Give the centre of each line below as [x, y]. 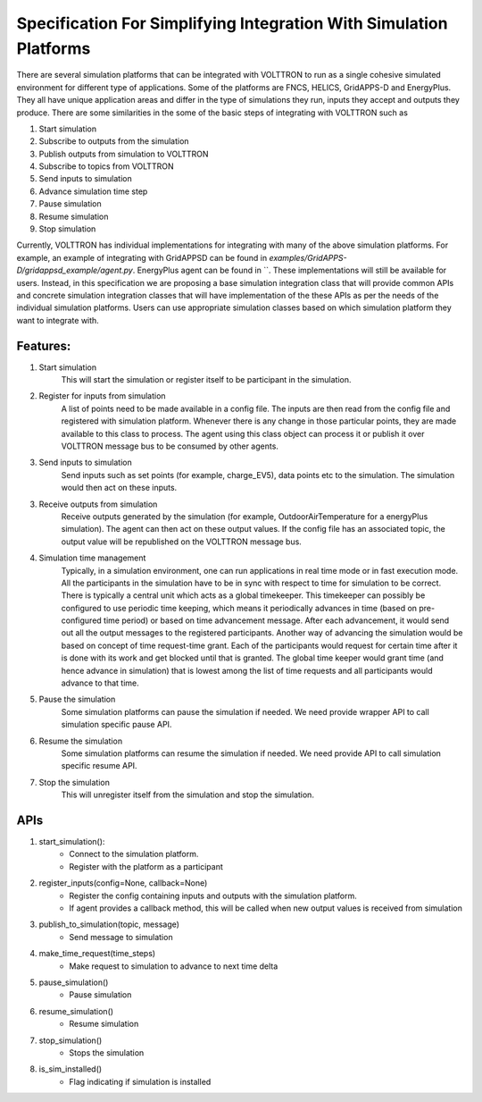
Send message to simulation [121, 937]
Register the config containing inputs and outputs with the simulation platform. [213, 896]
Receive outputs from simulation [98, 504]
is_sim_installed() [71, 1069]
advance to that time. [100, 683]
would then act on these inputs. [119, 488]
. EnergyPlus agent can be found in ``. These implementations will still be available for [290, 270]
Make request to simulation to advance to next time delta [174, 966]
